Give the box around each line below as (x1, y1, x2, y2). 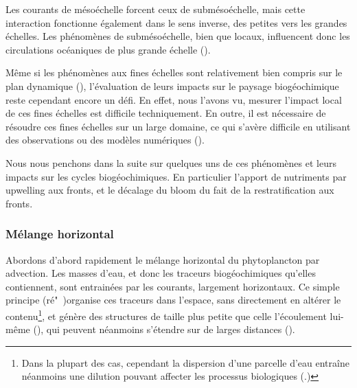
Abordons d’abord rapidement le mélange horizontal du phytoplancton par (5, 252, 320, 266)
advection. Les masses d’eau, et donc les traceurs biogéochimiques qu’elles (5, 266, 316, 280)
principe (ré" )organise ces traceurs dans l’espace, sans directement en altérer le (5, 293, 341, 307)
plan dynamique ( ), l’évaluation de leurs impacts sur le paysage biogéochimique (5, 78, 339, 93)
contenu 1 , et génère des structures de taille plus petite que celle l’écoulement (5, 306, 327, 323)
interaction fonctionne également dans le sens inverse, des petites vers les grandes (5, 15, 347, 30)
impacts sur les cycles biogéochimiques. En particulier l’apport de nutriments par (5, 169, 347, 183)
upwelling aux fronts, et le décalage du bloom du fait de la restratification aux (5, 183, 334, 197)
